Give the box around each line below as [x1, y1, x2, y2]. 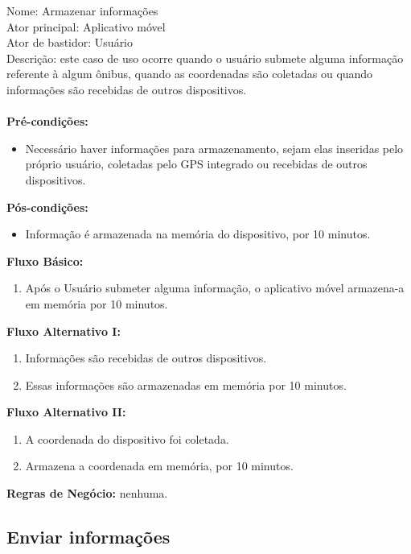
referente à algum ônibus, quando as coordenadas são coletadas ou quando [6, 65, 373, 82]
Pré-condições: [6, 113, 88, 130]
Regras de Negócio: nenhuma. [6, 485, 168, 502]
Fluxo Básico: [6, 252, 84, 269]
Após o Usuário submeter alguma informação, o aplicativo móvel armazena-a [25, 279, 405, 296]
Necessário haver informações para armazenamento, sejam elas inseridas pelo [25, 139, 404, 156]
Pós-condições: [6, 198, 88, 215]
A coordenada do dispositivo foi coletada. [25, 430, 229, 447]
